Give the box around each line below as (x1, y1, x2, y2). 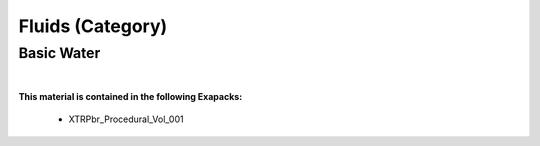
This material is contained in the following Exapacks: (18, 90, 243, 102)
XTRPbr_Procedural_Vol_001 (68, 113, 184, 125)
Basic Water (18, 44, 101, 62)
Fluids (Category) (18, 15, 168, 37)
